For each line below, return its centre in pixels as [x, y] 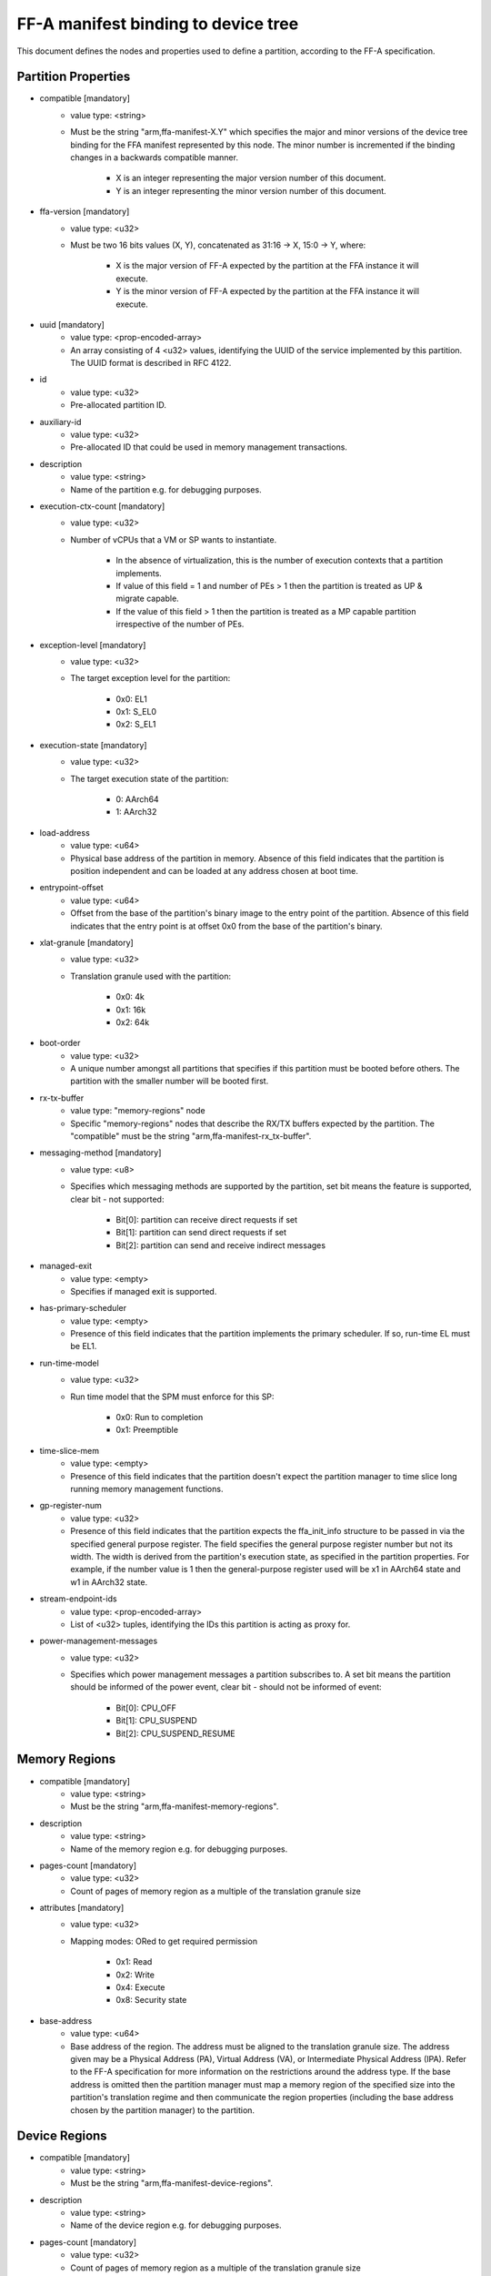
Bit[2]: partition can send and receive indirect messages [221, 1245]
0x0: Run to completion [160, 1417]
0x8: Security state [151, 2000]
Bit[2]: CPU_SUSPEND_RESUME [175, 1733]
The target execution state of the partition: [150, 778]
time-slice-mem [70, 1450]
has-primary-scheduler [83, 1308]
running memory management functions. [147, 1489]
